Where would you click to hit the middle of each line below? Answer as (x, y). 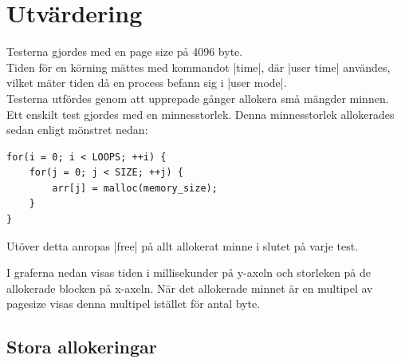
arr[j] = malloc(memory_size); (135, 188)
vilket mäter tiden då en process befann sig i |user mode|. (147, 83)
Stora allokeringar (82, 347)
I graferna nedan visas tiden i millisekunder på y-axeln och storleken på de (189, 272)
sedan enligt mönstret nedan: (77, 130)
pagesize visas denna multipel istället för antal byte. (134, 304)
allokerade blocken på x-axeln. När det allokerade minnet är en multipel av (190, 288)
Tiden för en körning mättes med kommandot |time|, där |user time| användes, (199, 67)
